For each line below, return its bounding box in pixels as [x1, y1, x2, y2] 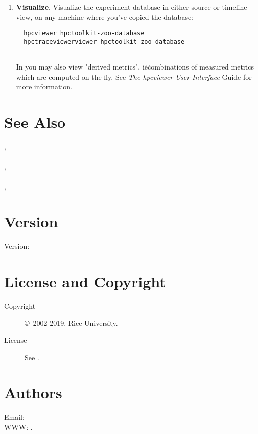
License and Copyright [4, 270, 166, 291]
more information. [16, 81, 73, 92]
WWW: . [4, 421, 33, 432]
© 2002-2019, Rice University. [25, 317, 118, 328]
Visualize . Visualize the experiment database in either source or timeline [16, 2, 247, 12]
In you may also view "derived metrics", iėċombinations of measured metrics [16, 61, 254, 72]
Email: [4, 412, 25, 422]
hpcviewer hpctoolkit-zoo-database [24, 30, 145, 37]
